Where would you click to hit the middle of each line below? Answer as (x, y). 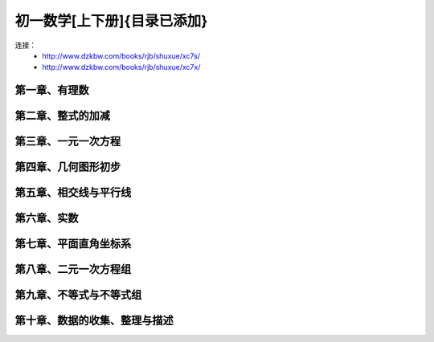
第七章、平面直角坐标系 (73, 244)
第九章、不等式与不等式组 (78, 295)
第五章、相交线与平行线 (73, 193)
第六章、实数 (47, 218)
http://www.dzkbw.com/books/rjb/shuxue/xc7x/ (121, 67)
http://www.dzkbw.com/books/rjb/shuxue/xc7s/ (121, 55)
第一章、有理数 (52, 90)
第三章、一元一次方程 (68, 142)
